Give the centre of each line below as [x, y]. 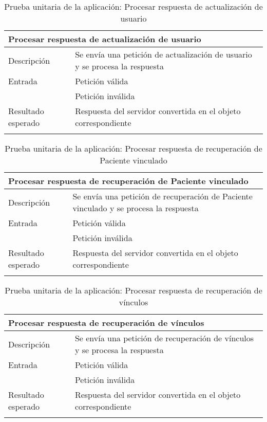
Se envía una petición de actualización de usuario [164, 54]
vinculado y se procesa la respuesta [136, 208]
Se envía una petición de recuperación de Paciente [163, 196]
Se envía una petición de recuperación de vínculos [164, 338]
